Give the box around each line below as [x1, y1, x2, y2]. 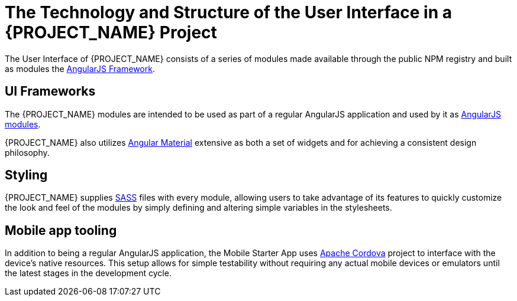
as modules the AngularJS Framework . [5, 63, 155, 74]
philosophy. [5, 147, 50, 158]
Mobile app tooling [5, 223, 117, 238]
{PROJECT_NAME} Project [5, 22, 217, 42]
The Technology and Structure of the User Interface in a [5, 2, 452, 22]
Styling [5, 168, 48, 183]
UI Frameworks [5, 84, 96, 99]
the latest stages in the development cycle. [5, 268, 172, 279]
